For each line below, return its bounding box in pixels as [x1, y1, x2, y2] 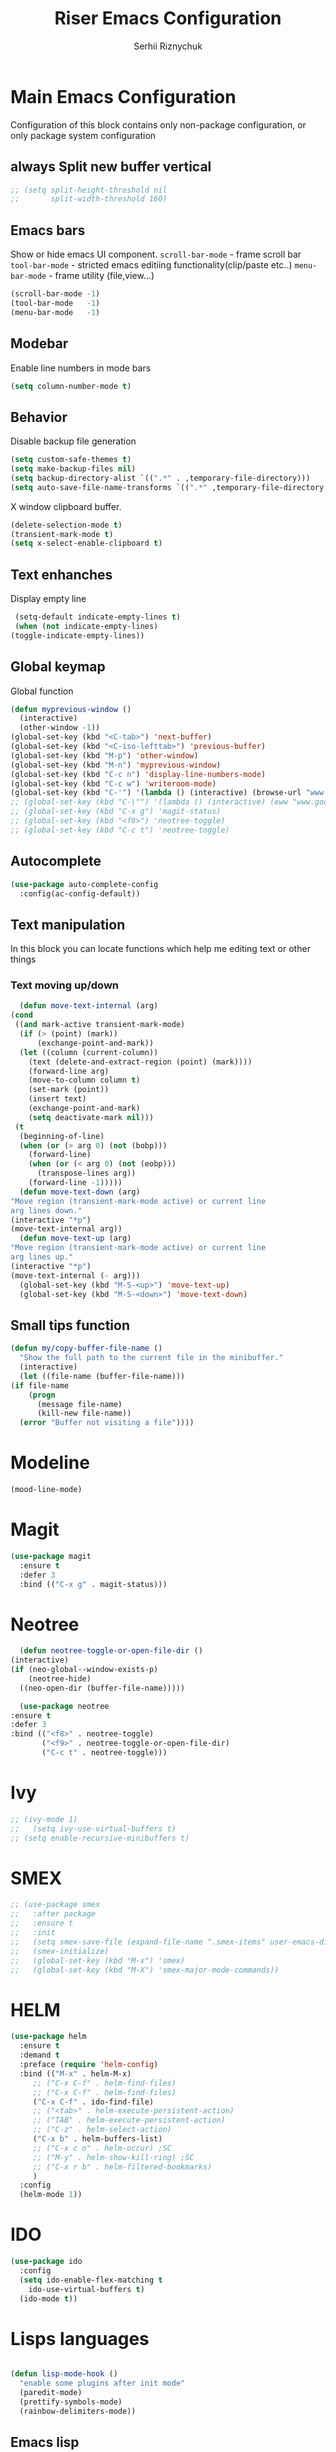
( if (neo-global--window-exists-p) [10, 1665, 159, 1675]
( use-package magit [10, 1551, 92, 1561]
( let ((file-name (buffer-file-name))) [19, 1371, 186, 1381]
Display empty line [10, 593, 87, 605]
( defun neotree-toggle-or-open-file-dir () [19, 1646, 203, 1656]
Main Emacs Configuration [10, 85, 237, 108]
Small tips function [10, 1317, 131, 1334]
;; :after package [10, 1909, 97, 1919]
